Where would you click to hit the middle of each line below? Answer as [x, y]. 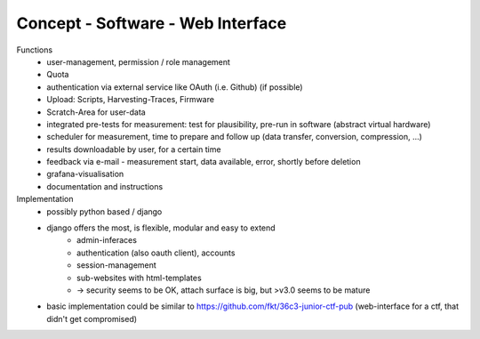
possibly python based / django [104, 211]
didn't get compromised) [92, 319]
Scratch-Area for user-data [96, 112]
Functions [35, 50]
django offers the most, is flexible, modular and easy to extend [161, 228]
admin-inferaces [107, 240]
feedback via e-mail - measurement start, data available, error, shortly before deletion [204, 162]
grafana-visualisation [85, 174]
